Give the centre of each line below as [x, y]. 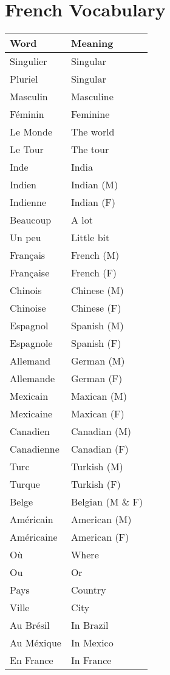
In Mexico [92, 643]
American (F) [100, 537]
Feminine [90, 114]
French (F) [94, 273]
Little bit [90, 238]
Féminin [27, 114]
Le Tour [27, 149]
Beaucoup [31, 220]
